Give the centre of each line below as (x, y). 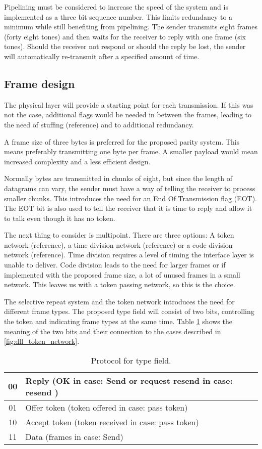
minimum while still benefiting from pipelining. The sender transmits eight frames (131, 27)
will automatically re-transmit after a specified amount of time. (102, 56)
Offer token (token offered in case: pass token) (107, 407)
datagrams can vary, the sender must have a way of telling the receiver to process (130, 188)
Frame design (40, 83)
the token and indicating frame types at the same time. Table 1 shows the (118, 321)
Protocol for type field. (131, 360)
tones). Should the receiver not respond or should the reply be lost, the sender (125, 46)
